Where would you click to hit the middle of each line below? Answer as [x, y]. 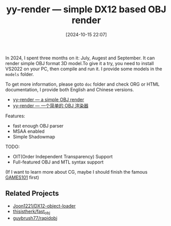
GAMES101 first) [22, 177]
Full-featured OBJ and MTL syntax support [58, 162]
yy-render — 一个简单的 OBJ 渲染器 [51, 106]
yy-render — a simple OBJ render [48, 99]
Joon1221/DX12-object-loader [44, 206]
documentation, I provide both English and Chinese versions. [70, 89]
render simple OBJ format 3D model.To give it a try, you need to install [80, 63]
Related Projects [32, 193]
